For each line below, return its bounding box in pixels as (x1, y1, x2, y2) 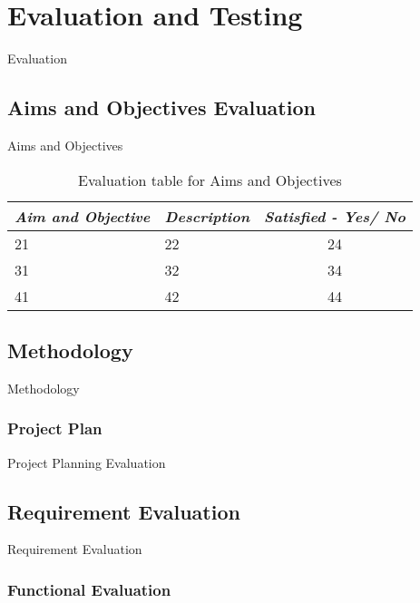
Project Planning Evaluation (7, 452, 166, 472)
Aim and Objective (15, 205, 151, 227)
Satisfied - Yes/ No (264, 205, 405, 227)
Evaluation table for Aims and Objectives (78, 169, 342, 190)
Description (164, 205, 250, 227)
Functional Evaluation (7, 578, 171, 600)
